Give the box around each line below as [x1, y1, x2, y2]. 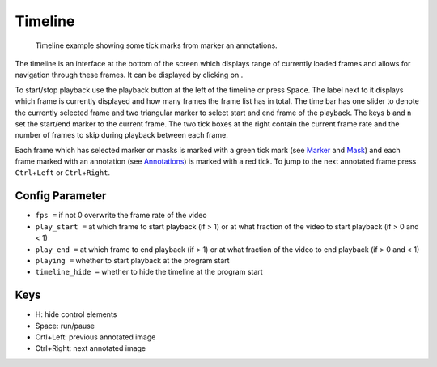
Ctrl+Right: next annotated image [35, 344, 146, 353]
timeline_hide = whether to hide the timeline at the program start [35, 267, 263, 277]
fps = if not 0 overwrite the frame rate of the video [35, 211, 207, 220]
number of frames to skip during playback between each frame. [15, 130, 228, 140]
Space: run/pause [35, 321, 95, 331]
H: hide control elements [35, 309, 117, 319]
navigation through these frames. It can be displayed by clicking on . [15, 70, 244, 80]
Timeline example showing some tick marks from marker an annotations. [35, 41, 278, 50]
